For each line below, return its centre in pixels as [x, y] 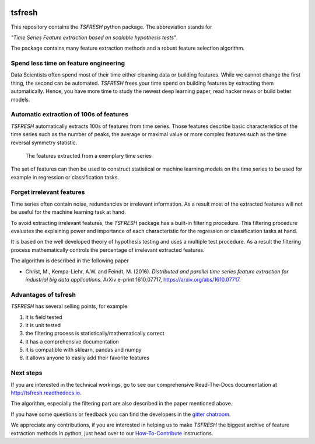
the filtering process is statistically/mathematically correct [95, 334]
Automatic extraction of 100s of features [69, 115]
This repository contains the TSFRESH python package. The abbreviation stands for [111, 27]
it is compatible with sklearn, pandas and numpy [84, 350]
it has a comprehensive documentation [72, 341]
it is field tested [44, 317]
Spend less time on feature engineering [68, 63]
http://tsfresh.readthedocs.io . [46, 393]
